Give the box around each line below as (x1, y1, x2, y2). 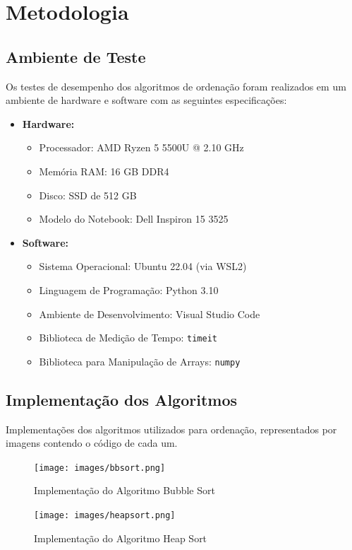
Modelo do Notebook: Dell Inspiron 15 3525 (39, 211, 229, 226)
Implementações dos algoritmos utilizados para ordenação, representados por (6, 421, 337, 436)
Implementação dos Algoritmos (6, 388, 238, 410)
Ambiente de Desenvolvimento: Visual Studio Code (39, 306, 260, 321)
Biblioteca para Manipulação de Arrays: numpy (39, 353, 241, 368)
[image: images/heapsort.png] (34, 510, 176, 521)
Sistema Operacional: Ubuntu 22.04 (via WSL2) (39, 259, 247, 274)
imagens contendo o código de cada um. (6, 435, 178, 450)
